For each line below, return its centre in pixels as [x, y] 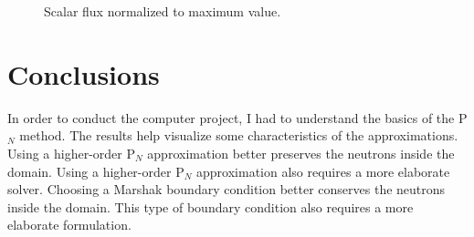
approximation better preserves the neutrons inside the [301, 153]
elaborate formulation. [69, 225]
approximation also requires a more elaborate [323, 171]
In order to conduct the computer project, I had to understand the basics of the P [237, 117]
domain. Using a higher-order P [96, 171]
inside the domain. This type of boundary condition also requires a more [211, 206]
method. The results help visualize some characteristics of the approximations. [239, 135]
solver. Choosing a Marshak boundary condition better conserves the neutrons [226, 189]
